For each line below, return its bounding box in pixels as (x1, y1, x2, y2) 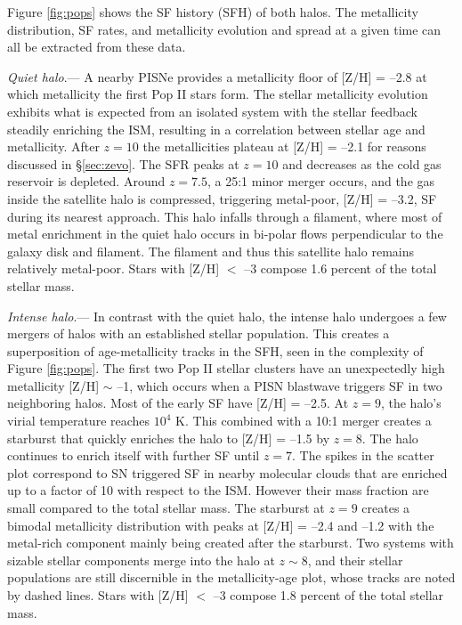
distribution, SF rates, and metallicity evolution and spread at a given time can (7, 20, 442, 38)
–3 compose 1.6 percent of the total (244, 259, 437, 278)
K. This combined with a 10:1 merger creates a (175, 411, 432, 430)
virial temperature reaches (7, 411, 150, 430)
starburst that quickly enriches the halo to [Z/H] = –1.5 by (7, 428, 330, 447)
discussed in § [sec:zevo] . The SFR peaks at (7, 154, 239, 173)
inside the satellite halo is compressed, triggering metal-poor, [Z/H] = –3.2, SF (7, 189, 437, 207)
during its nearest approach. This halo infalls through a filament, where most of (7, 207, 442, 225)
